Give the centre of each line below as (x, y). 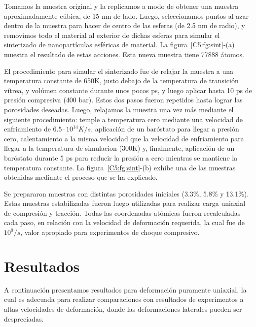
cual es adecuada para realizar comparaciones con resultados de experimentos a (124, 299)
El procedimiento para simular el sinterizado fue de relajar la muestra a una (119, 71)
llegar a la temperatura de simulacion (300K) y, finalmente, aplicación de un (119, 148)
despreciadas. (24, 318)
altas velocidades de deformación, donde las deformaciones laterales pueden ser (123, 309)
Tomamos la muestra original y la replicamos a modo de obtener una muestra (121, 6)
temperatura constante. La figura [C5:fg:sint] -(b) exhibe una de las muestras (120, 167)
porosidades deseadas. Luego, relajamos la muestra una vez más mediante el (119, 109)
